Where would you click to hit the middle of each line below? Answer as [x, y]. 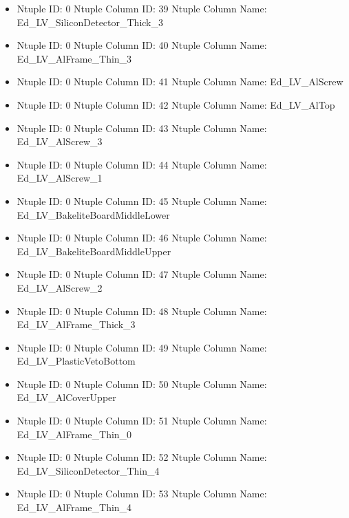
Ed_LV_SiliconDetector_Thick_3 [90, 22]
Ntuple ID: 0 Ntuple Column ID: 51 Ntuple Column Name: [142, 421]
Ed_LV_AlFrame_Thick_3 [76, 324]
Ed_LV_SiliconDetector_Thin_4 [88, 470]
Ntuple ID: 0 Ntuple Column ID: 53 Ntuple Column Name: [142, 494]
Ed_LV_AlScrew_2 [60, 287]
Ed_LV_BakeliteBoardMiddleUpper [94, 251]
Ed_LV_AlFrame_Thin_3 [74, 58]
